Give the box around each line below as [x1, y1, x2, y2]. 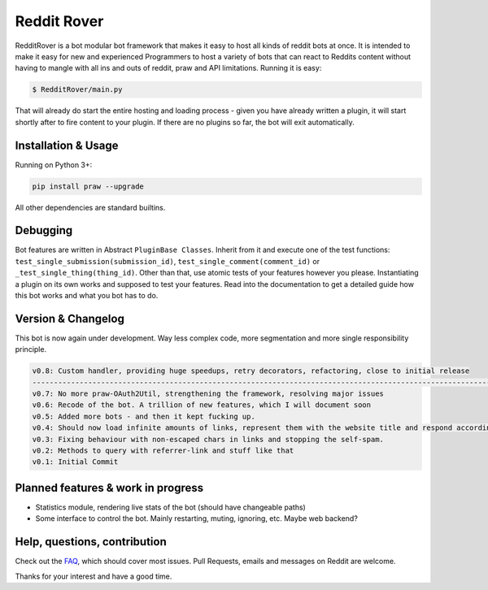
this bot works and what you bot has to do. [15, 291, 159, 301]
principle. [15, 345, 47, 354]
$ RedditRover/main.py [32, 85, 123, 94]
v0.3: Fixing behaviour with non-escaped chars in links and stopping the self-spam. [32, 435, 384, 444]
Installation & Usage [15, 138, 119, 152]
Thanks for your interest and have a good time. [15, 571, 172, 581]
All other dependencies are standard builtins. [15, 202, 166, 212]
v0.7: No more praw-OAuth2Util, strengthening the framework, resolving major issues [32, 389, 384, 398]
